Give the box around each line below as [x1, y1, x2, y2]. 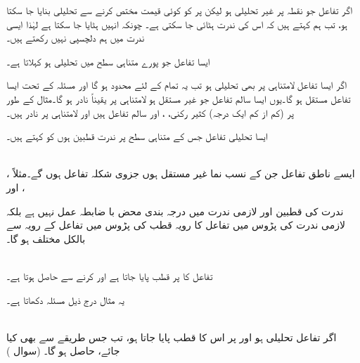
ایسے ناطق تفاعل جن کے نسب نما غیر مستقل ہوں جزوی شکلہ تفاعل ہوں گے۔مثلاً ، [6, 166, 355, 181]
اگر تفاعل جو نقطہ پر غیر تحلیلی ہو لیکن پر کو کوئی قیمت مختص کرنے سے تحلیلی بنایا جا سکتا [6, 3, 353, 17]
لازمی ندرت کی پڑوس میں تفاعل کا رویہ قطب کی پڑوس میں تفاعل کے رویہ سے [6, 217, 345, 232]
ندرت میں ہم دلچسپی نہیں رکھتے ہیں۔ [6, 30, 145, 45]
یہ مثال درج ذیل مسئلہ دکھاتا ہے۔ [6, 292, 124, 307]
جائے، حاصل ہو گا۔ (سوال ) [6, 343, 120, 358]
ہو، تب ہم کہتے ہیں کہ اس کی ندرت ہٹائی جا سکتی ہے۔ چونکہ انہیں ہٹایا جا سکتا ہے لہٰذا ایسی [6, 16, 347, 31]
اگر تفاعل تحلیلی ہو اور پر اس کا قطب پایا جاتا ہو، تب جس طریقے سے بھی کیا [6, 329, 337, 344]
